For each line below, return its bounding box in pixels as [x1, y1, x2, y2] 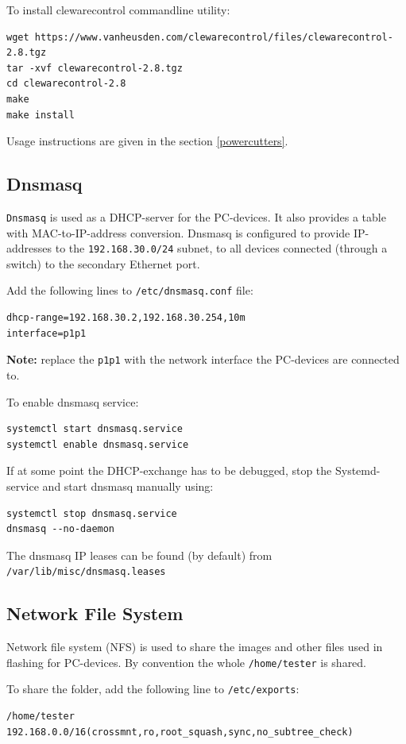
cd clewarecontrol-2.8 [6, 78, 126, 90]
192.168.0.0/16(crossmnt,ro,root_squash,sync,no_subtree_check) [6, 726, 354, 738]
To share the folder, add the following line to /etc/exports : [6, 680, 300, 697]
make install [6, 109, 75, 121]
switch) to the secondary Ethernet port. [6, 255, 200, 272]
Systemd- [334, 462, 381, 479]
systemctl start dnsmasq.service [6, 423, 183, 435]
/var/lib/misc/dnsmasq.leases [6, 566, 166, 578]
